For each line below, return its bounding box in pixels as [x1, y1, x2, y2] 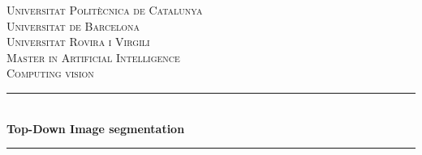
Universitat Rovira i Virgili [6, 33, 150, 50]
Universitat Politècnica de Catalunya [6, 2, 203, 18]
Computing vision [6, 65, 94, 82]
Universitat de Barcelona [6, 17, 140, 34]
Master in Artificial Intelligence [6, 48, 180, 65]
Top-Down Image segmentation [6, 119, 185, 136]
